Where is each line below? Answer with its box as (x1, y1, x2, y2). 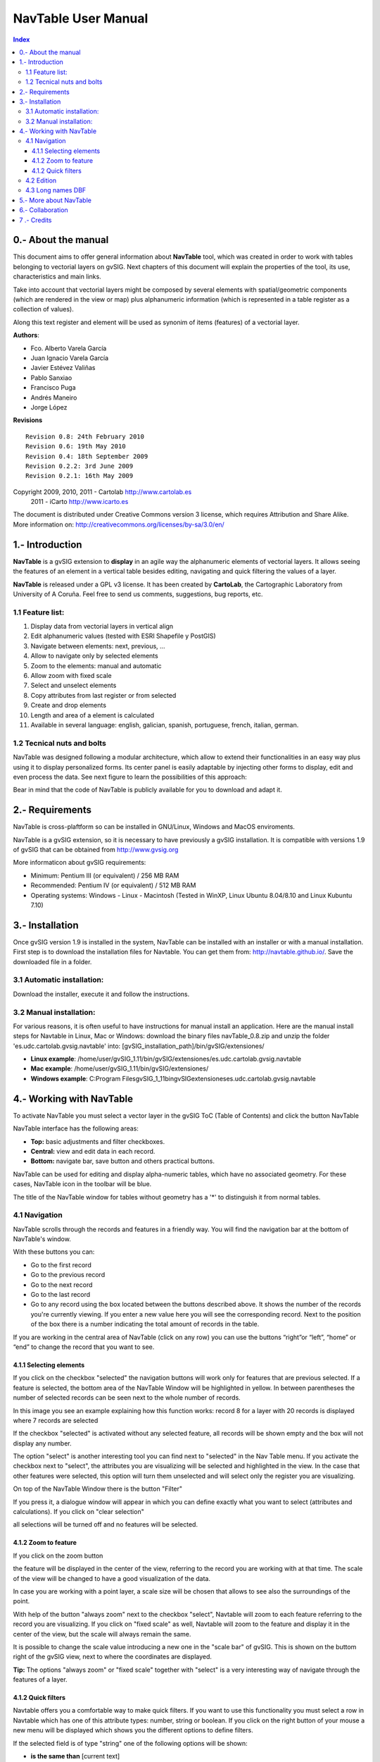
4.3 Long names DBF (25, 186, 87, 195)
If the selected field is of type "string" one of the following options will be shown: (13, 1739, 248, 1747)
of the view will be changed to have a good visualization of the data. (13, 1574, 211, 1582)
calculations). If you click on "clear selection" (13, 1508, 144, 1516)
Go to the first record (30, 1260, 91, 1269)
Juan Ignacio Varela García (30, 354, 109, 362)
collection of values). (13, 305, 74, 314)
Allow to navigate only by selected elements (30, 652, 158, 660)
